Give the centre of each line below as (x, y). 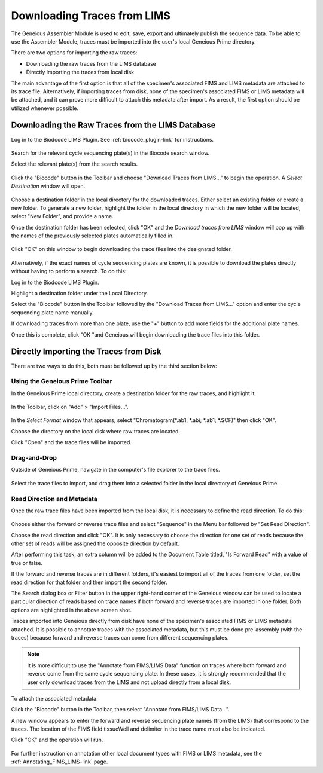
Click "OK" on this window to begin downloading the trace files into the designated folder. (122, 249)
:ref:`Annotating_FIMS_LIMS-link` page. (60, 762)
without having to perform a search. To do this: (69, 271)
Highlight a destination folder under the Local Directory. (80, 294)
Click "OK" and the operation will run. (57, 740)
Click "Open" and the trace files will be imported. (71, 442)
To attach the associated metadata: (54, 698)
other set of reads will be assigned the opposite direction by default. (95, 543)
